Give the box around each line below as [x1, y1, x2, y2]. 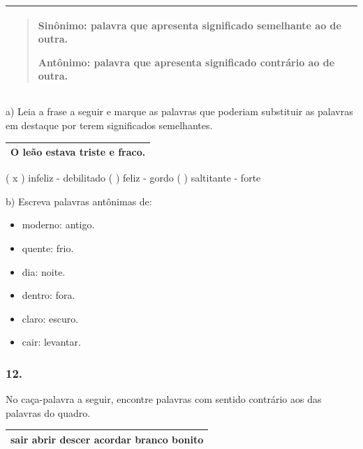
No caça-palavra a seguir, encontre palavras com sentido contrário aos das [6, 392, 322, 406]
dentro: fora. [22, 288, 75, 302]
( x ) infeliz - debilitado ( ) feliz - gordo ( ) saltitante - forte [6, 170, 261, 185]
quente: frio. [22, 240, 74, 255]
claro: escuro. [22, 311, 79, 325]
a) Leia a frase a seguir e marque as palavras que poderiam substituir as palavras [6, 104, 353, 119]
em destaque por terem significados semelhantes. [6, 117, 213, 132]
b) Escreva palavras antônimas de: [6, 193, 152, 208]
